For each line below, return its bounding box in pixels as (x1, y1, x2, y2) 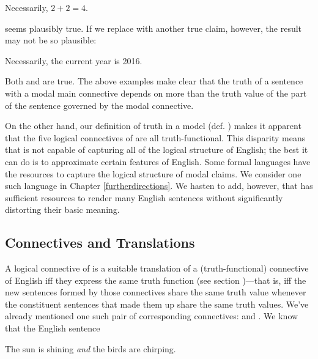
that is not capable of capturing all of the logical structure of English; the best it (5, 143, 308, 156)
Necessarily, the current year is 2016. (5, 54, 142, 67)
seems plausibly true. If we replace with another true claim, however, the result (5, 21, 302, 34)
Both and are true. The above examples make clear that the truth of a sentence (5, 75, 303, 87)
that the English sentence (5, 322, 100, 335)
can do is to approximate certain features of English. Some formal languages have (5, 155, 311, 168)
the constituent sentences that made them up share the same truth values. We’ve (5, 297, 309, 310)
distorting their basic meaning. (5, 203, 120, 216)
